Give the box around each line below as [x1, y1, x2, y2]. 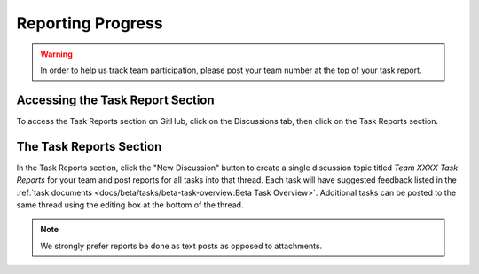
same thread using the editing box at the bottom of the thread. [16, 200, 244, 210]
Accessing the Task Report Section [16, 92, 215, 107]
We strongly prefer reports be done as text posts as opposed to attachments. [40, 240, 323, 251]
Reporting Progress [16, 13, 163, 33]
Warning [40, 49, 73, 59]
